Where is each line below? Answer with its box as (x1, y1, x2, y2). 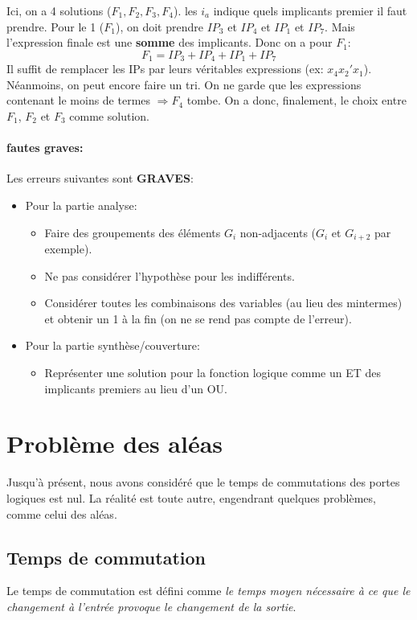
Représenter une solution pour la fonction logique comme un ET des (44, 364, 381, 381)
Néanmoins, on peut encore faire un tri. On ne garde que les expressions (6, 76, 362, 92)
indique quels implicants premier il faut (213, 2, 407, 18)
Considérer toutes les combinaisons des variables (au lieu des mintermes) (44, 294, 403, 311)
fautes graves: (6, 139, 84, 156)
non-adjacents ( (239, 224, 317, 240)
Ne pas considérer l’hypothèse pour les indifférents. (44, 267, 295, 284)
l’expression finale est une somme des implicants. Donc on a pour (6, 34, 333, 51)
